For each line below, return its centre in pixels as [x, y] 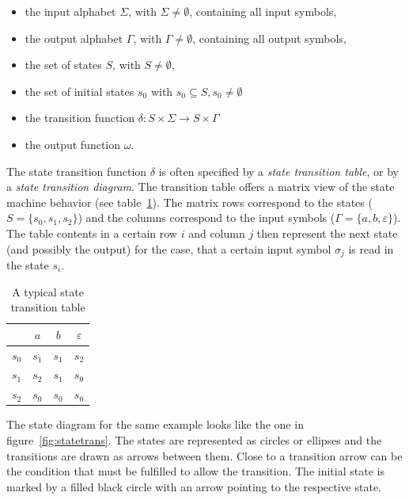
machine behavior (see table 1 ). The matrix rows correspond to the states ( [189, 202]
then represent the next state [327, 233]
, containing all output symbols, [269, 38]
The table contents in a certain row [92, 233]
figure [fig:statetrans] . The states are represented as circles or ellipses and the [194, 439]
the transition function [80, 118]
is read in [371, 248]
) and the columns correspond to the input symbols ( [206, 218]
